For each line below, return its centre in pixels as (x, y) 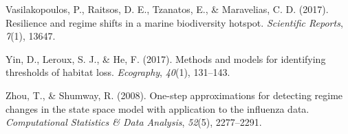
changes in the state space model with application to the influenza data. (157, 108)
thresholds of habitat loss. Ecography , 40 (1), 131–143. (118, 72)
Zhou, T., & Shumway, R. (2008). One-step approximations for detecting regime (174, 95)
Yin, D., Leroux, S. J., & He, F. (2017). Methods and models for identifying (166, 58)
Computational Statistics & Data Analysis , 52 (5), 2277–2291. (134, 122)
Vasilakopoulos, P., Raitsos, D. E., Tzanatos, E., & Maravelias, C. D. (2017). (167, 9)
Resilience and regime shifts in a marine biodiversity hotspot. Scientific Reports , (174, 22)
